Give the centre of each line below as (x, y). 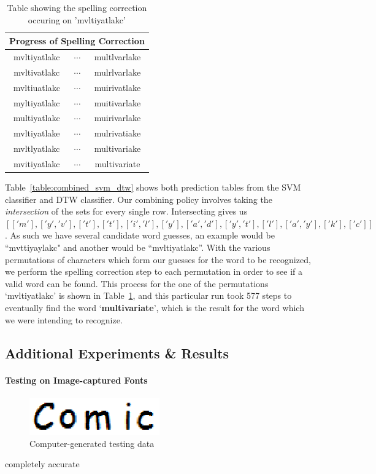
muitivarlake (117, 102)
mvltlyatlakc (37, 148)
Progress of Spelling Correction (77, 41)
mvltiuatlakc (36, 87)
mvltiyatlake (37, 133)
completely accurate (42, 464)
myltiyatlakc (37, 102)
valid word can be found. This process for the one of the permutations (137, 283)
